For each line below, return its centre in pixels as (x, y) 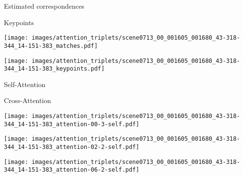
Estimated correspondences (44, 6)
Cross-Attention (28, 100)
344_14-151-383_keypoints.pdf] (54, 69)
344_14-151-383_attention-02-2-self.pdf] (72, 147)
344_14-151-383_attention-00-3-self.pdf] (72, 124)
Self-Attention (25, 84)
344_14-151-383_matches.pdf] (51, 46)
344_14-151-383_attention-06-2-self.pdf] (72, 170)
